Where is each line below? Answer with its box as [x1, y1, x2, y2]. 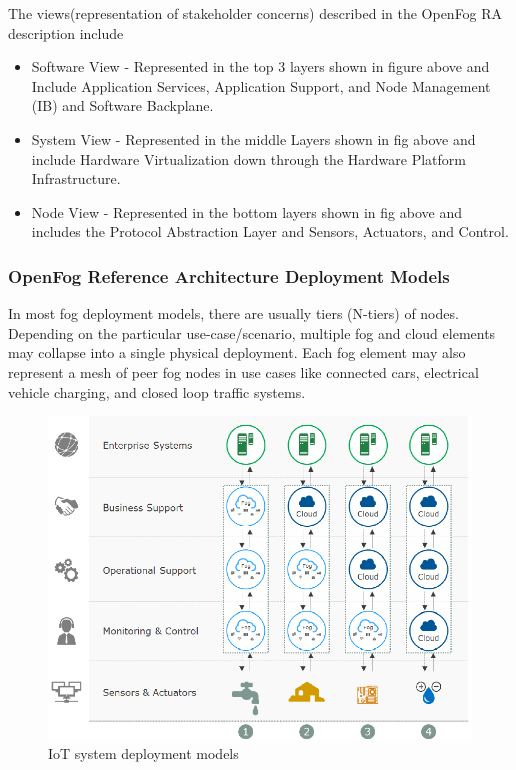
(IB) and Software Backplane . [31, 95, 214, 116]
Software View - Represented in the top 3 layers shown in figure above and [31, 56, 490, 77]
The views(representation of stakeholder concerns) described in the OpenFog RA [8, 3, 503, 23]
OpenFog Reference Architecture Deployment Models [8, 263, 450, 288]
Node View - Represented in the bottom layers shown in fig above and [31, 201, 462, 222]
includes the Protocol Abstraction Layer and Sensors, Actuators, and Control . [31, 221, 509, 242]
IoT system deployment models [48, 742, 239, 763]
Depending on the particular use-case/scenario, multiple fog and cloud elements [8, 322, 496, 343]
